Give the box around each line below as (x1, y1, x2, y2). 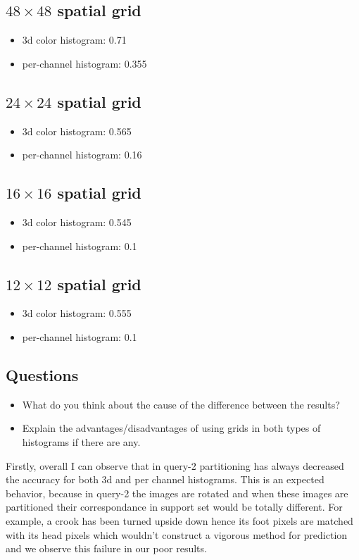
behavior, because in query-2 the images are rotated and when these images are (6, 485, 348, 500)
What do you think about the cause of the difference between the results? (22, 397, 340, 411)
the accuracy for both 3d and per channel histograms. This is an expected (6, 472, 325, 487)
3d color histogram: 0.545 (22, 214, 132, 229)
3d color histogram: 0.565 (22, 123, 132, 138)
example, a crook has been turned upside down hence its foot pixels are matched (6, 513, 353, 528)
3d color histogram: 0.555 (22, 306, 132, 321)
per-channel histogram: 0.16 (22, 147, 142, 162)
